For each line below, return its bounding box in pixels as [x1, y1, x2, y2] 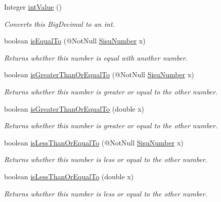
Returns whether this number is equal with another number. [4, 52, 188, 63]
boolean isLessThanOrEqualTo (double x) [4, 171, 134, 181]
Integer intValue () [4, 2, 62, 12]
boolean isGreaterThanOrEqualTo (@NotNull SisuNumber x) [4, 69, 194, 80]
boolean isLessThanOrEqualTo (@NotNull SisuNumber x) [4, 137, 184, 147]
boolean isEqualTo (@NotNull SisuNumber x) [4, 35, 146, 46]
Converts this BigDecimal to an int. [4, 18, 115, 29]
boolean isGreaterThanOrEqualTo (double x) [4, 103, 145, 114]
